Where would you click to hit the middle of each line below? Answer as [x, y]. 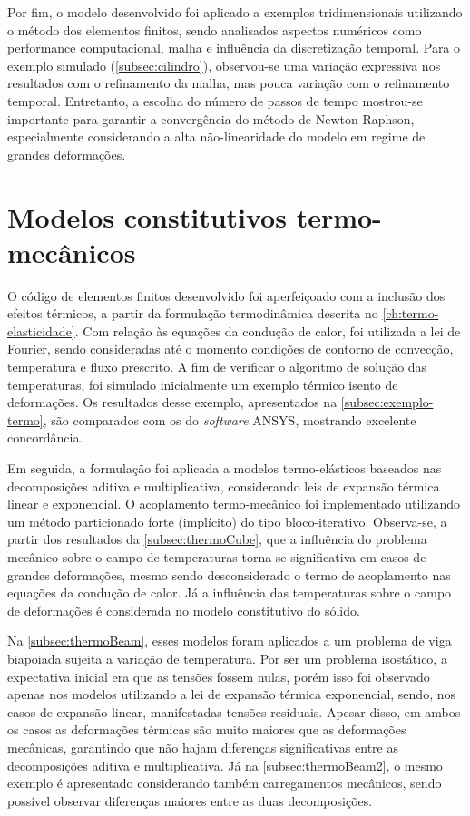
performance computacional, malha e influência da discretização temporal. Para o [234, 48]
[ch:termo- [411, 313]
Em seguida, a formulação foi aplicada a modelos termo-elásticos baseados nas [225, 468]
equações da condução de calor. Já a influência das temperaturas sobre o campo [230, 593]
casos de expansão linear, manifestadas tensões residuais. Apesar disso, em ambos [234, 711]
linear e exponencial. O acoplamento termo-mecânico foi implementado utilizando [234, 504]
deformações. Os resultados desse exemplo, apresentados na [172, 402]
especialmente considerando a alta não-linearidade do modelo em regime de [216, 136]
